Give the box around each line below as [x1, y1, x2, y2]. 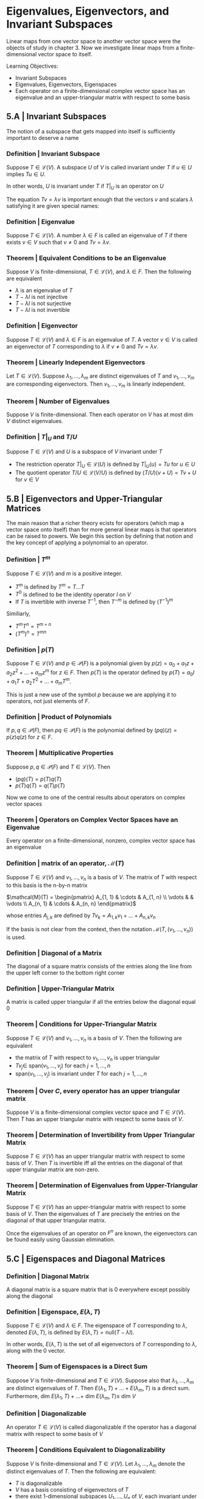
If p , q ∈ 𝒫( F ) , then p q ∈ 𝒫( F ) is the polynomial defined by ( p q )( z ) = [6, 726, 178, 734]
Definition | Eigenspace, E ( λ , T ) [6, 1307, 100, 1316]
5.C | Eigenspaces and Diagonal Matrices [6, 1253, 166, 1264]
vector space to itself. [38, 50, 93, 57]
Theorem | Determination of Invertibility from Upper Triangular [6, 1131, 195, 1139]
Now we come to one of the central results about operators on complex [6, 794, 186, 801]
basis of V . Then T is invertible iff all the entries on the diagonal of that [6, 1160, 183, 1167]
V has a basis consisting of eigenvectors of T [15, 1486, 129, 1493]
